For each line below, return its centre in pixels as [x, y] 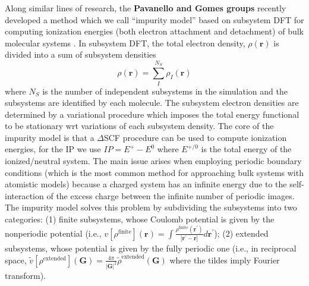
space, [16, 260]
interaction [24, 195]
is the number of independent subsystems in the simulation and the [165, 91]
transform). [26, 275]
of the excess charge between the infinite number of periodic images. [171, 195]
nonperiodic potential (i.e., [53, 233]
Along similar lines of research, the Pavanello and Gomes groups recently [146, 8]
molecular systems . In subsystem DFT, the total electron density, [125, 43]
